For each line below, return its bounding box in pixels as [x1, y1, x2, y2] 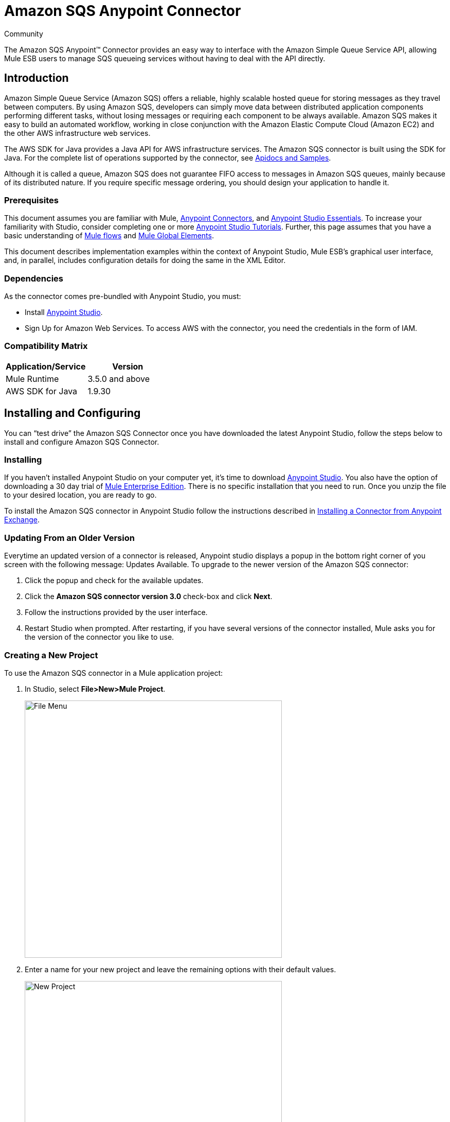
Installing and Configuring [4, 407, 141, 420]
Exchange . [4, 515, 40, 524]
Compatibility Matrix [4, 341, 88, 352]
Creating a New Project [4, 650, 98, 660]
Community [4, 29, 43, 38]
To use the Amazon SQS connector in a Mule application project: [4, 668, 223, 677]
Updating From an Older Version [4, 532, 135, 543]
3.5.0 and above [87, 373, 150, 384]
